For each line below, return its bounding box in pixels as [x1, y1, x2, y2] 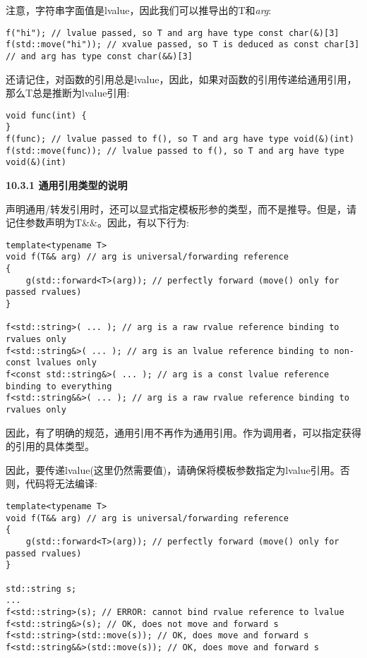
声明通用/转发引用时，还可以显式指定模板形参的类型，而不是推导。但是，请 [6, 201, 356, 216]
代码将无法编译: [25, 476, 97, 491]
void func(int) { [6, 110, 87, 121]
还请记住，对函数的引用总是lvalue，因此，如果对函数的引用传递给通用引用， [6, 71, 357, 86]
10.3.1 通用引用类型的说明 [6, 178, 128, 193]
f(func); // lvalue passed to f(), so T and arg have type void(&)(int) [6, 134, 354, 145]
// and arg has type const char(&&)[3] [6, 51, 193, 61]
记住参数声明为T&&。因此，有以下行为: [6, 215, 189, 230]
